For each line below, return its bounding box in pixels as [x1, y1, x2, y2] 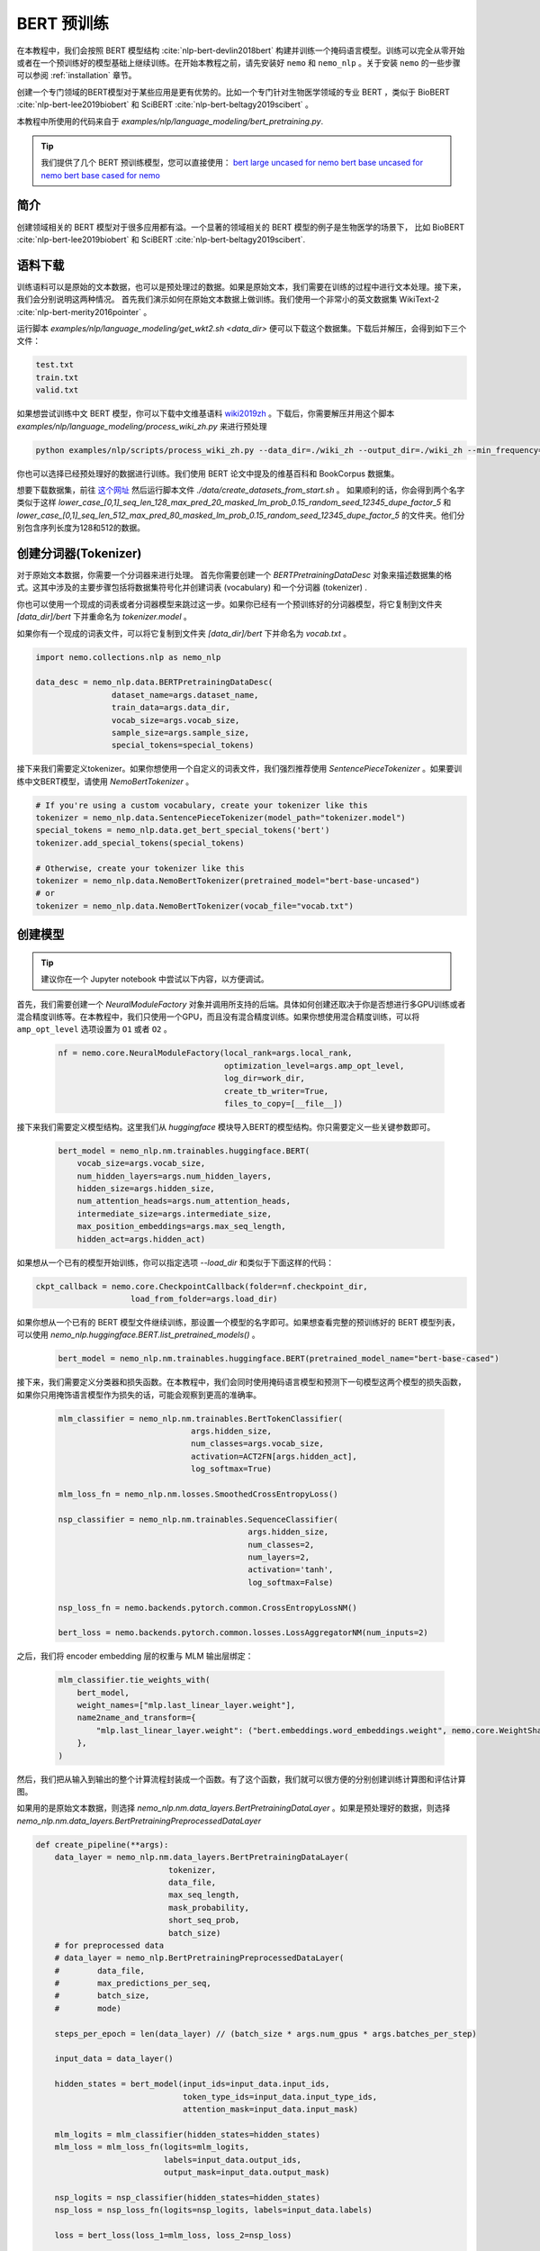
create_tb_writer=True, [223, 1086, 329, 1096]
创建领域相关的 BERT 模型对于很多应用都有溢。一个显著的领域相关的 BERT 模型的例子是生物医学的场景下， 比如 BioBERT [16, 221, 465, 232]
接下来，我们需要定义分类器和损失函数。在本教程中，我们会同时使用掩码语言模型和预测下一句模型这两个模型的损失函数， [16, 1377, 466, 1388]
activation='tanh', [247, 1565, 334, 1575]
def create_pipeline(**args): [35, 1840, 169, 1849]
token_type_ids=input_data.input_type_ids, [182, 2092, 378, 2102]
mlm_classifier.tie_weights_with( [58, 1675, 211, 1686]
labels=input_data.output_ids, [163, 2155, 301, 2165]
